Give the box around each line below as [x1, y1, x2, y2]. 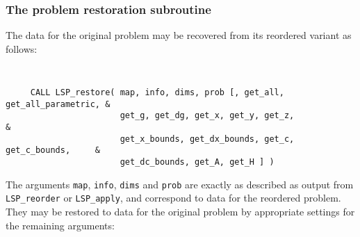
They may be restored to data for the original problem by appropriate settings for [6, 204, 355, 218]
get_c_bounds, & [6, 145, 101, 156]
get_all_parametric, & [6, 99, 111, 109]
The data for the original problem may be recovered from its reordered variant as [6, 28, 352, 42]
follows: [6, 41, 38, 56]
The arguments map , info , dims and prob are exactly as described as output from [6, 177, 354, 191]
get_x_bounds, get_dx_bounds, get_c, [120, 133, 295, 144]
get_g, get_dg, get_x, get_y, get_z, [120, 111, 295, 121]
